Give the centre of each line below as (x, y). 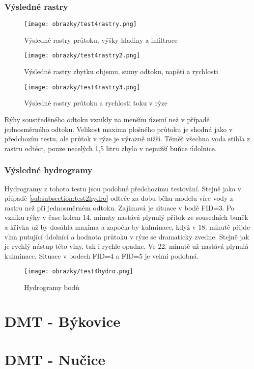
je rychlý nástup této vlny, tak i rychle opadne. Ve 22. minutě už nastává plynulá (127, 246)
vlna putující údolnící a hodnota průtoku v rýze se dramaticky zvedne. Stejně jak (127, 236)
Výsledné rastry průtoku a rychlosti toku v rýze (96, 103)
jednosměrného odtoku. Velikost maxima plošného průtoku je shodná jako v (119, 129)
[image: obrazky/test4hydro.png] (79, 272)
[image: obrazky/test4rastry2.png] (82, 56)
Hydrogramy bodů (52, 287)
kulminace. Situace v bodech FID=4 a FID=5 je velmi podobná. (102, 255)
